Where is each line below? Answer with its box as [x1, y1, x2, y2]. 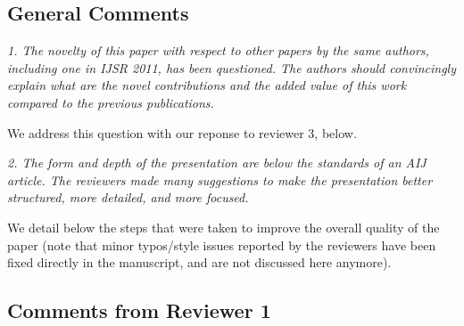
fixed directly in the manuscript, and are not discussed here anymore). [7, 253, 392, 272]
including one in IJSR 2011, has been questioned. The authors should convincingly [7, 58, 456, 77]
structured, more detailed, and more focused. [7, 188, 249, 207]
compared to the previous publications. [7, 93, 214, 111]
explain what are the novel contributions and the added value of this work [7, 76, 407, 94]
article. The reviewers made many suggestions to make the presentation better [7, 170, 433, 189]
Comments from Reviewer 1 [7, 297, 271, 324]
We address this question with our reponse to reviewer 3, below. [7, 123, 357, 142]
